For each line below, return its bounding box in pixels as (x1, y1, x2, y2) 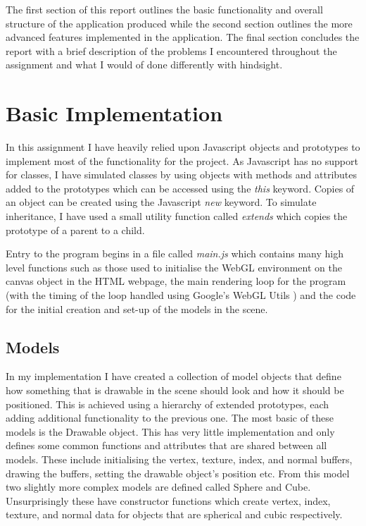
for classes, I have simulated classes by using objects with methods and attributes (6, 167, 358, 182)
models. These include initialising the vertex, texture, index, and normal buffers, (6, 451, 353, 466)
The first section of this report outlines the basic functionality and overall (6, 2, 323, 16)
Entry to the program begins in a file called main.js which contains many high (6, 246, 343, 261)
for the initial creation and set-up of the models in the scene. (6, 301, 268, 316)
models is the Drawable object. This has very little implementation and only (6, 424, 335, 439)
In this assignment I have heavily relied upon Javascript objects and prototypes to (6, 140, 360, 154)
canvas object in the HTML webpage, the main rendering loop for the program (6, 274, 346, 288)
